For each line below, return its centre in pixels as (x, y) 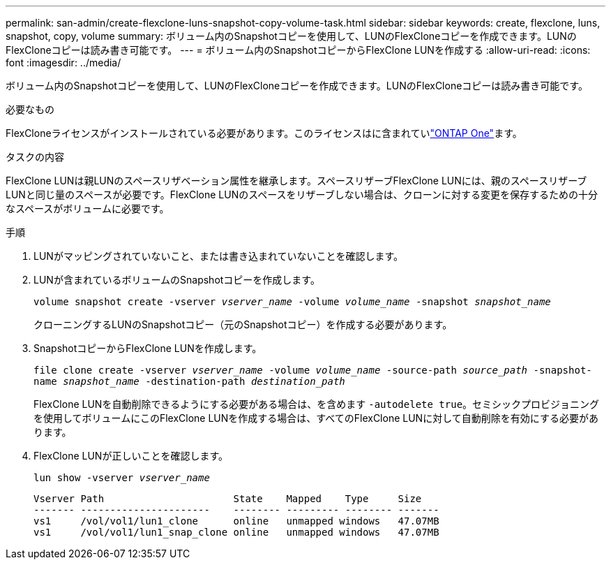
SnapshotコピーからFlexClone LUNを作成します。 (148, 348)
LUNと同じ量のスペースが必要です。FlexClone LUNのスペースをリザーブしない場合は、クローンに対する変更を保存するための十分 (302, 195)
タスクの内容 (35, 157)
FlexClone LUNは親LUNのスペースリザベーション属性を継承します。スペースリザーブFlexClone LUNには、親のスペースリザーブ (296, 181)
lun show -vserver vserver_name (122, 478)
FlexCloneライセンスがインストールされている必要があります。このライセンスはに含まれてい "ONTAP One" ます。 (264, 133)
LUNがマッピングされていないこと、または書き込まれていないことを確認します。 (219, 256)
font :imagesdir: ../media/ (63, 63)
